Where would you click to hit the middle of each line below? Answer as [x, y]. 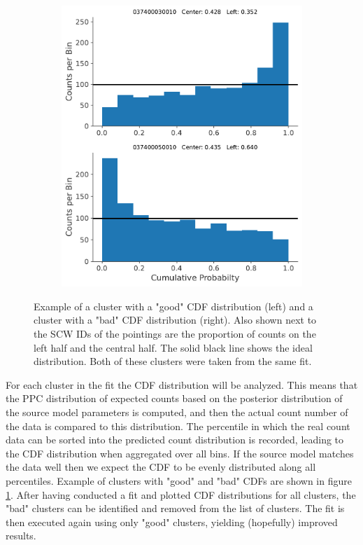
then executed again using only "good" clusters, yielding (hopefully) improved [172, 522]
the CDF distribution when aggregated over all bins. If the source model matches [180, 453]
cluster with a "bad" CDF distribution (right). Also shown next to [175, 320]
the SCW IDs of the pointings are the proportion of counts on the [175, 334]
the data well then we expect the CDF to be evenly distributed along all [161, 467]
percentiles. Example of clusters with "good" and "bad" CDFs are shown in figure [179, 480]
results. [21, 536]
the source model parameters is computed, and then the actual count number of [177, 412]
